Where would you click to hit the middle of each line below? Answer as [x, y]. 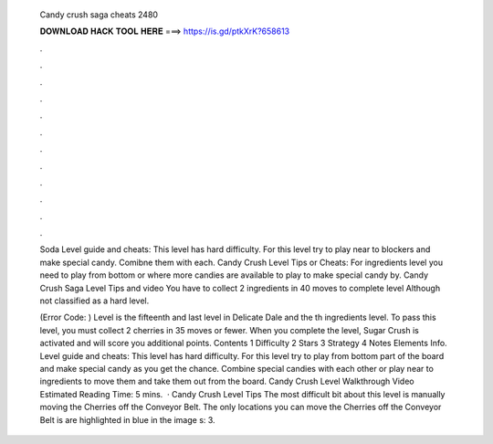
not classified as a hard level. [94, 301]
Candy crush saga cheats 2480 [99, 15]
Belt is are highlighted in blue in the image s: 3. [127, 419]
